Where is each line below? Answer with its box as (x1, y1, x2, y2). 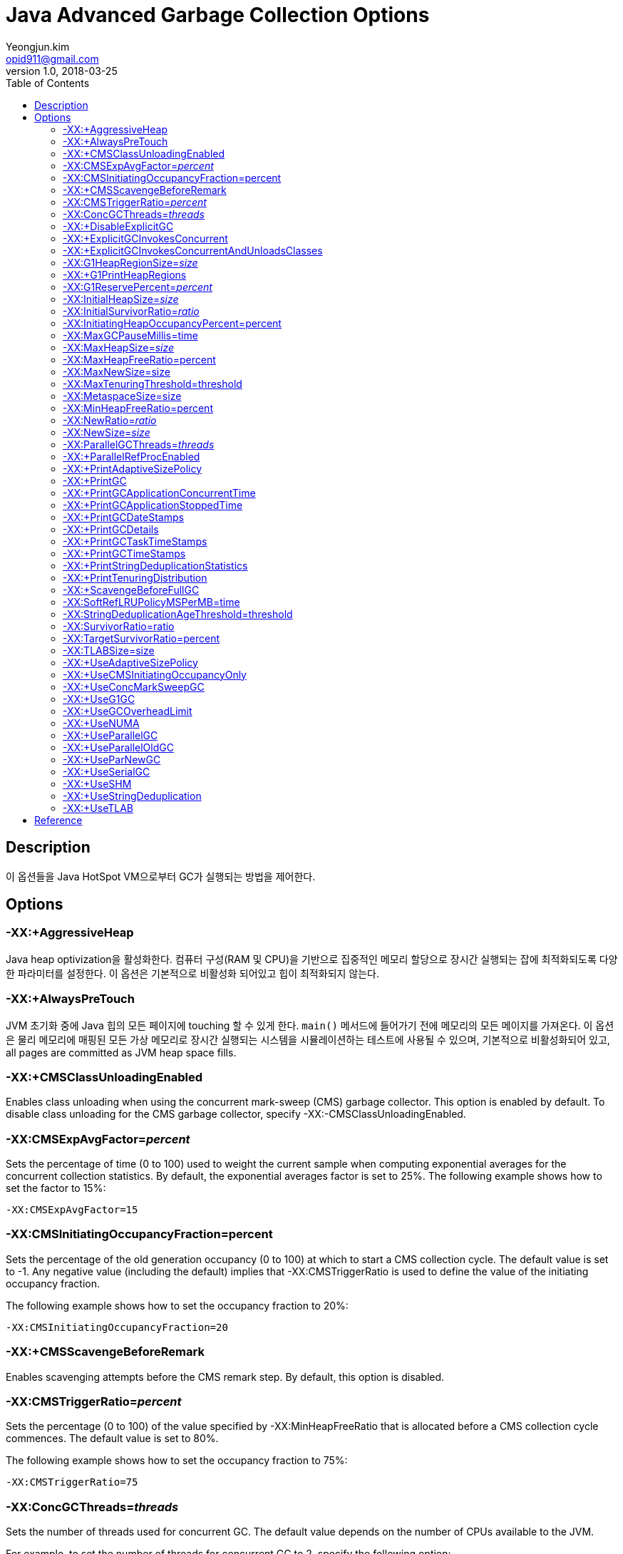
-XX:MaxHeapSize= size (63, 341, 175, 354)
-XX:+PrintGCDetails (63, 523, 159, 535)
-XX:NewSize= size (63, 426, 150, 438)
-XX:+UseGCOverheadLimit (63, 704, 192, 717)
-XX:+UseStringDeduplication (63, 789, 202, 802)
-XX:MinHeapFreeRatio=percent (63, 401, 213, 414)
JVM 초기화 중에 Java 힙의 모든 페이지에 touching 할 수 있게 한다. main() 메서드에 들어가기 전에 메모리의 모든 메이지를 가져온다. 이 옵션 (6, 1019, 614, 1031)
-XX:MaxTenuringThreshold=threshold (63, 377, 242, 390)
